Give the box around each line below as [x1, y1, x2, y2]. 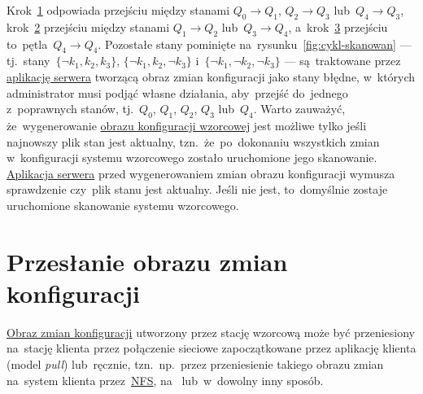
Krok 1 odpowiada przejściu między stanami [7, 2, 230, 18]
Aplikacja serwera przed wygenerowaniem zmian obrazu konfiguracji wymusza [7, 164, 395, 182]
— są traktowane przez [284, 52, 401, 69]
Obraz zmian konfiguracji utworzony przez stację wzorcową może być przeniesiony [7, 323, 416, 340]
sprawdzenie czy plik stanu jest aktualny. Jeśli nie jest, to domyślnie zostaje [7, 181, 388, 198]
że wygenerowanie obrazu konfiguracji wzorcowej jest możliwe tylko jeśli [7, 116, 367, 134]
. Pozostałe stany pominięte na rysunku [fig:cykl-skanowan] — [98, 35, 412, 52]
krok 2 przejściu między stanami [7, 18, 170, 35]
